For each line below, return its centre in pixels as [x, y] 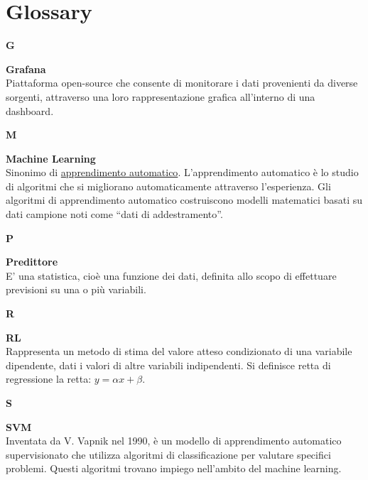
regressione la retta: [49, 379]
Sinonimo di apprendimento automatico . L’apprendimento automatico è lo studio [182, 172]
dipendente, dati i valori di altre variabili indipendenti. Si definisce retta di [168, 365]
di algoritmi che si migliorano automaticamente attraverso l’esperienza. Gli [168, 186]
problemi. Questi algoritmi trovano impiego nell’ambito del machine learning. [174, 468]
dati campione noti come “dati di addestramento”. [114, 214]
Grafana [26, 69]
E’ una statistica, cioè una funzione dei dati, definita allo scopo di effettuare [171, 275]
